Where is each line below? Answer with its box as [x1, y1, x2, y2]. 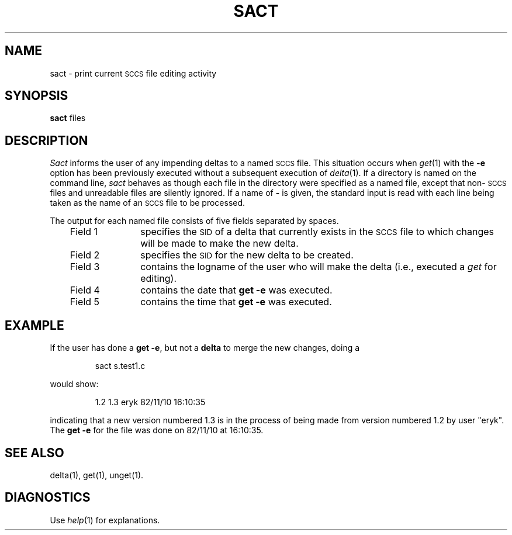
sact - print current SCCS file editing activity [50, 68, 217, 78]
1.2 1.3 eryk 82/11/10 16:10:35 [95, 397, 206, 408]
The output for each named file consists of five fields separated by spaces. [50, 216, 339, 226]
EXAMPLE [5, 317, 64, 333]
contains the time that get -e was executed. [140, 296, 332, 308]
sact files [50, 113, 86, 123]
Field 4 [70, 284, 100, 296]
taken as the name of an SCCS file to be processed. [50, 198, 245, 208]
